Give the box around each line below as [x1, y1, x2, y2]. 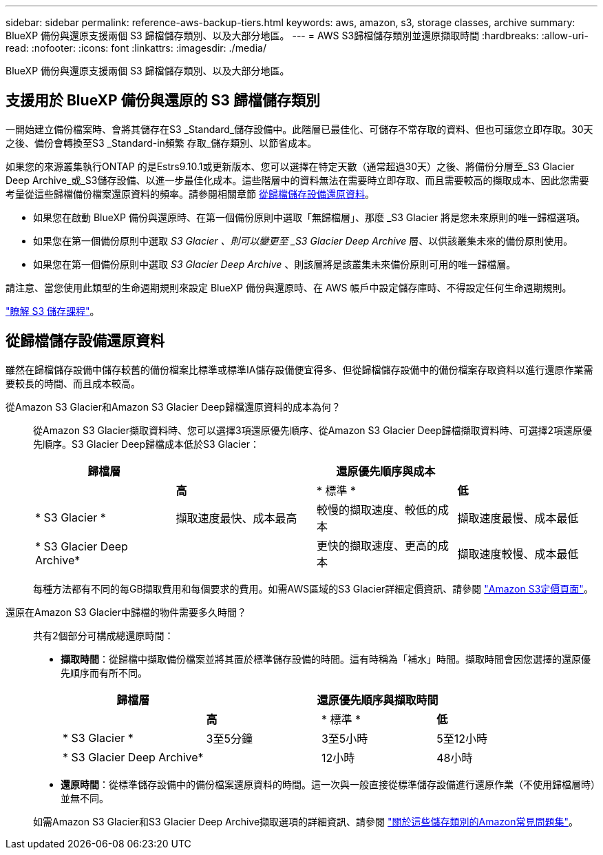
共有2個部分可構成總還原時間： [33, 629, 174, 641]
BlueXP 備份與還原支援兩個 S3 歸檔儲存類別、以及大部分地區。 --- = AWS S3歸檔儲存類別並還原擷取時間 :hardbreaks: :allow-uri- [6, 30, 589, 41]
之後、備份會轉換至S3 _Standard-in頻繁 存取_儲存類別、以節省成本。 [6, 136, 317, 149]
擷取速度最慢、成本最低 [457, 511, 579, 525]
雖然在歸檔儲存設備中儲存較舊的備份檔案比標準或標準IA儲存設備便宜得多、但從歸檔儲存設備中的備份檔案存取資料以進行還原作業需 [6, 363, 593, 375]
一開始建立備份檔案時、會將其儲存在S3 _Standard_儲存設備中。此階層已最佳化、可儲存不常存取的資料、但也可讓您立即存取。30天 [6, 123, 593, 135]
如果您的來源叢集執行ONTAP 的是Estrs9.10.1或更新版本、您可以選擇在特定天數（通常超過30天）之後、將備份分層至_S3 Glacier [6, 160, 575, 172]
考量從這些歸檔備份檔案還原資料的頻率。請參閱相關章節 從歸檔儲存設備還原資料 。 [6, 187, 374, 200]
